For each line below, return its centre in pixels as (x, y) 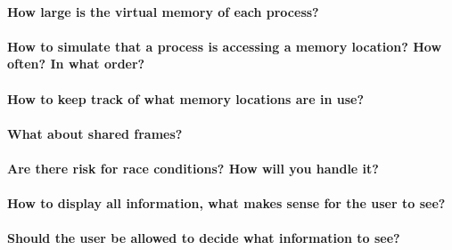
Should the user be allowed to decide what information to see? (204, 238)
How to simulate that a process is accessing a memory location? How (225, 46)
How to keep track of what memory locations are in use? (186, 98)
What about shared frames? (95, 133)
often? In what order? (76, 64)
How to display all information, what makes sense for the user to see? (226, 203)
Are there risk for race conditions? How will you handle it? (193, 168)
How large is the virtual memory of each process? (163, 11)
